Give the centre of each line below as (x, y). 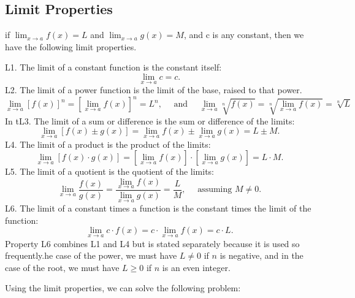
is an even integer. (196, 267)
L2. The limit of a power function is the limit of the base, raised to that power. (154, 90)
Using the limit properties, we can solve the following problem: (123, 288)
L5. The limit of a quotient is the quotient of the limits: (110, 171)
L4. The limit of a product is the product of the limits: (108, 144)
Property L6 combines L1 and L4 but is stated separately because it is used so (152, 243)
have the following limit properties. (71, 46)
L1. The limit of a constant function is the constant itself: (113, 67)
